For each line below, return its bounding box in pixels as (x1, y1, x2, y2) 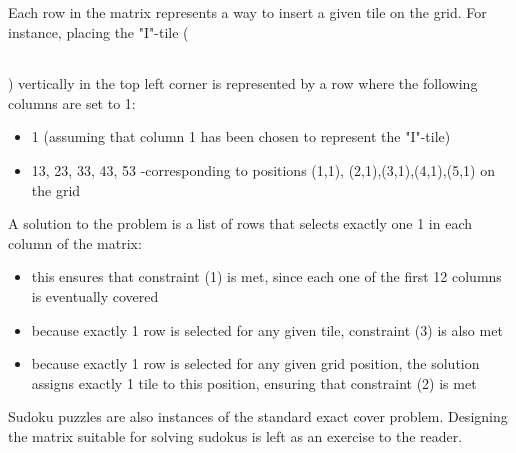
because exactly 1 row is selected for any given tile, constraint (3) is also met (31, 319, 503, 340)
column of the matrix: (8, 232, 142, 253)
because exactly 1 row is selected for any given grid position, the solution (31, 353, 480, 374)
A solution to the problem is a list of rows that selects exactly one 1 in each (8, 213, 473, 234)
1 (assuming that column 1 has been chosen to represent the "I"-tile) (31, 126, 451, 147)
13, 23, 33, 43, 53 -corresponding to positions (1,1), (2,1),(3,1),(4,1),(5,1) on (31, 159, 495, 180)
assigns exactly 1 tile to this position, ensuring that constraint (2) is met (31, 372, 477, 393)
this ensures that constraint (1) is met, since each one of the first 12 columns (31, 266, 502, 287)
